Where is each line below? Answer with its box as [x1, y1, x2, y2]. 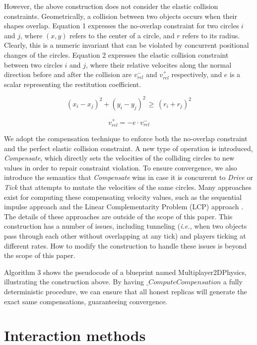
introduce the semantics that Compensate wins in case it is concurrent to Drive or [4, 172, 253, 182]
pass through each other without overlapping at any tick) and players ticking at [4, 231, 246, 241]
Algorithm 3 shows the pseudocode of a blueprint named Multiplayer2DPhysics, [4, 266, 247, 277]
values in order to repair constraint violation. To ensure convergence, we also [4, 162, 237, 172]
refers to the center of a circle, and [69, 30, 175, 40]
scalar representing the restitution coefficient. [4, 79, 141, 89]
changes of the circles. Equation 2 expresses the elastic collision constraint [4, 49, 229, 60]
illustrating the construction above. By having [4, 276, 144, 287]
